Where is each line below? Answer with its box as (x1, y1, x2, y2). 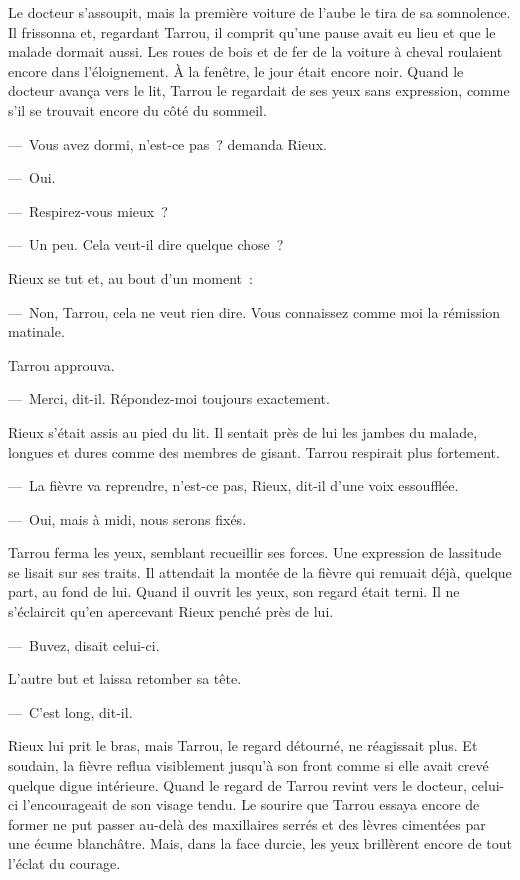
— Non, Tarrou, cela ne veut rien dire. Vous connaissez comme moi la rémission (8, 301, 501, 322)
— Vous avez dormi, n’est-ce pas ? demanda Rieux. (8, 133, 327, 154)
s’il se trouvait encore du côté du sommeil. (8, 99, 267, 120)
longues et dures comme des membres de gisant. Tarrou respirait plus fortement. (8, 441, 500, 462)
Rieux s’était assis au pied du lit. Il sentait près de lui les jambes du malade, (8, 421, 478, 442)
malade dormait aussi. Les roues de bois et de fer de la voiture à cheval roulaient (8, 41, 503, 62)
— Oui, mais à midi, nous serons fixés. (8, 508, 247, 529)
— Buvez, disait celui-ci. (8, 634, 160, 655)
